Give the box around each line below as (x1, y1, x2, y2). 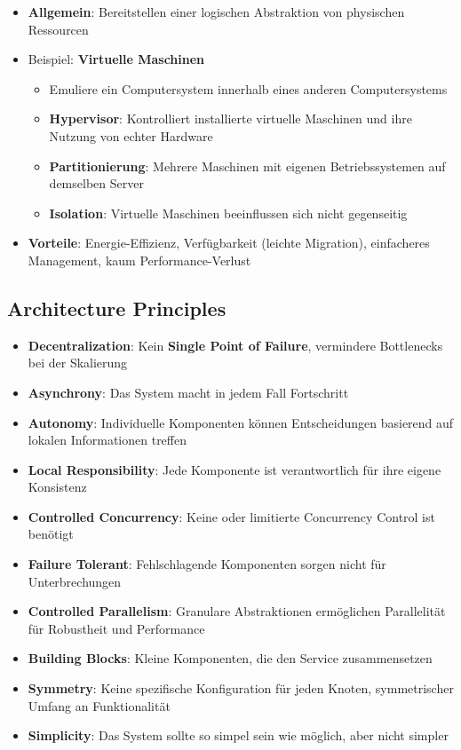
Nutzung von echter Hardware (49, 126, 213, 145)
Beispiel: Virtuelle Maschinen (28, 50, 205, 68)
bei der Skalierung (28, 353, 128, 372)
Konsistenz (28, 478, 87, 496)
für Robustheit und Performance (28, 619, 205, 637)
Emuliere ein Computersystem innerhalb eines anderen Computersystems (49, 79, 448, 98)
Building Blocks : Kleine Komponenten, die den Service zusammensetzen (28, 649, 433, 667)
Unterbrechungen (28, 572, 122, 590)
